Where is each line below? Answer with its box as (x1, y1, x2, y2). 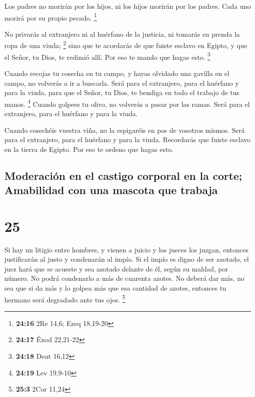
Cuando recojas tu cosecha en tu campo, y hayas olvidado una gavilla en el (4, 68, 230, 78)
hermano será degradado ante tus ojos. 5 (4, 293, 125, 304)
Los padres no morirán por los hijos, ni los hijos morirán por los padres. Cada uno (4, 1, 251, 11)
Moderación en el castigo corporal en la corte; (4, 168, 242, 183)
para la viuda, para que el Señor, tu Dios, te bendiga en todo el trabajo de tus (4, 87, 240, 98)
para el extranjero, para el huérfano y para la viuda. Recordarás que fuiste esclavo (4, 134, 251, 145)
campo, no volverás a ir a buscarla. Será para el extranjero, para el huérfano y (4, 77, 239, 88)
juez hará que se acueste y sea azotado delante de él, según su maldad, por (4, 263, 229, 273)
